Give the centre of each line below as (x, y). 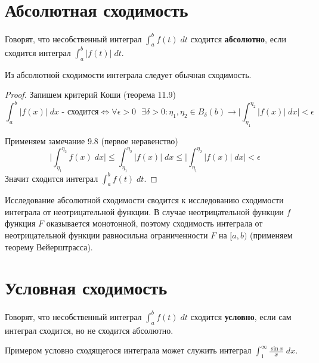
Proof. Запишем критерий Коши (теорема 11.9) (90, 94)
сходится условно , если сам (241, 316)
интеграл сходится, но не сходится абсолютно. (89, 330)
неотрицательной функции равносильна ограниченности (106, 235)
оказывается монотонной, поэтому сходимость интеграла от (154, 223)
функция (20, 223)
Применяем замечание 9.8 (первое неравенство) (92, 141)
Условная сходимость (86, 288)
